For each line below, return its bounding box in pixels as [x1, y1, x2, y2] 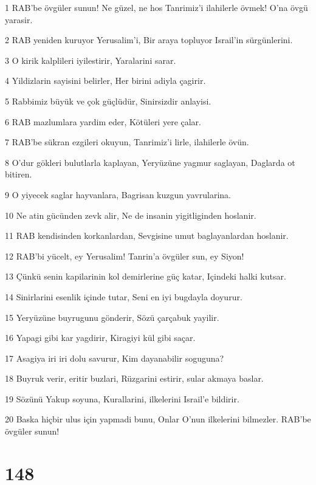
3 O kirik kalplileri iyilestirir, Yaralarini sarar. [5, 53, 176, 66]
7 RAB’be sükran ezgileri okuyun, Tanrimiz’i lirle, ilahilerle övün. [5, 136, 249, 148]
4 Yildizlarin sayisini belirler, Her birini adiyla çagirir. [5, 74, 206, 87]
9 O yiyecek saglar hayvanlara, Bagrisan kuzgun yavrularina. [5, 188, 231, 201]
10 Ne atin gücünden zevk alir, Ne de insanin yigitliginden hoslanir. [5, 208, 256, 221]
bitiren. [5, 168, 32, 181]
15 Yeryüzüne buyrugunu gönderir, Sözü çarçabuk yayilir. [5, 311, 219, 323]
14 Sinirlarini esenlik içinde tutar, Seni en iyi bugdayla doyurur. [5, 290, 242, 303]
